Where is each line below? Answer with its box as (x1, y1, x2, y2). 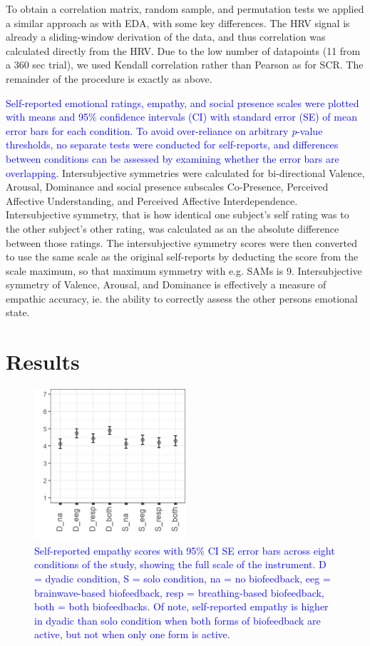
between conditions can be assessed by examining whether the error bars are (6, 151, 339, 166)
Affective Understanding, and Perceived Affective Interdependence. (6, 193, 298, 208)
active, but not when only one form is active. (34, 627, 230, 642)
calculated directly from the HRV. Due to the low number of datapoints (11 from (6, 43, 361, 58)
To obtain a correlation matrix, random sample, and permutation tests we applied (6, 1, 364, 16)
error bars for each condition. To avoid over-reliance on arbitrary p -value (6, 123, 323, 138)
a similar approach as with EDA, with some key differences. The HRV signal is (6, 15, 350, 30)
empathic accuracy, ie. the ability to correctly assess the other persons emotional (6, 291, 358, 306)
